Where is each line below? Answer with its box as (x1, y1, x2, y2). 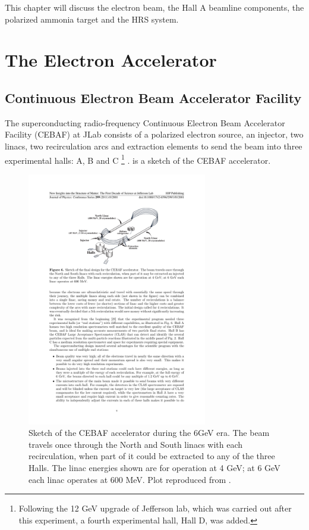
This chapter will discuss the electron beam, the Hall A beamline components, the (5, 1, 304, 13)
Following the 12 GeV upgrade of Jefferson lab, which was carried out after (18, 502, 292, 515)
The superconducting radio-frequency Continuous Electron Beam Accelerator (5, 116, 285, 129)
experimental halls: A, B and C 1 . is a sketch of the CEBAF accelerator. (5, 152, 271, 166)
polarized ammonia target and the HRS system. (5, 13, 179, 25)
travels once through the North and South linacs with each (29, 438, 243, 450)
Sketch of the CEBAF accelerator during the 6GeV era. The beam (29, 426, 270, 439)
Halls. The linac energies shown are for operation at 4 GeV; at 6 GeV (29, 461, 280, 473)
